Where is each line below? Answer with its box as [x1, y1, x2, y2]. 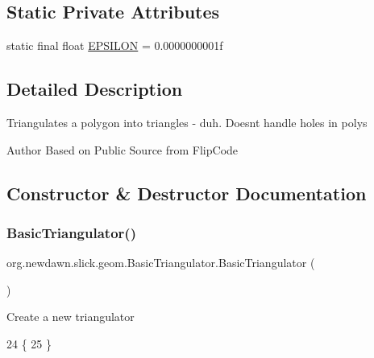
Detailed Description [6, 76, 183, 101]
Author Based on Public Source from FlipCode [6, 141, 239, 158]
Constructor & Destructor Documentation [6, 180, 367, 205]
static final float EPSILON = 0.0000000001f [6, 37, 223, 54]
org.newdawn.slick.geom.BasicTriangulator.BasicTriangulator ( [6, 254, 315, 271]
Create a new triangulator [6, 308, 135, 325]
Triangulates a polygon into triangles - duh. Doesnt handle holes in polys [6, 114, 368, 130]
